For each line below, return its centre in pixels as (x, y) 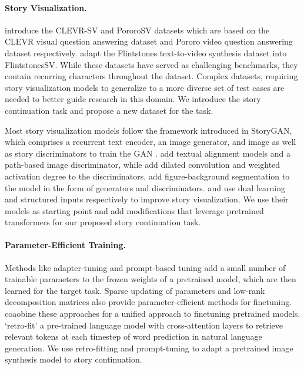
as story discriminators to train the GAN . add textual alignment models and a (148, 153)
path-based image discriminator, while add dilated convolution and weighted (143, 165)
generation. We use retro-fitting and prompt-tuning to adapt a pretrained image (149, 348)
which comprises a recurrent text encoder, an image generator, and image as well (151, 142)
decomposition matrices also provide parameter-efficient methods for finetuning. (148, 302)
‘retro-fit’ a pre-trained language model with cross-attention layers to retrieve (144, 325)
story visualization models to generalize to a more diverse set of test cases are (145, 87)
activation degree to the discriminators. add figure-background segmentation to (147, 176)
